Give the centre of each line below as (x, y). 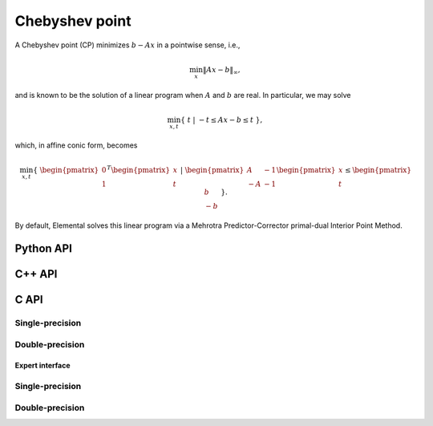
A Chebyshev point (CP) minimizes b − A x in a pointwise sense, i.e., (127, 45)
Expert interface (43, 366)
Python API (43, 248)
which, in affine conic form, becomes (76, 145)
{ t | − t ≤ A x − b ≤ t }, (222, 120)
